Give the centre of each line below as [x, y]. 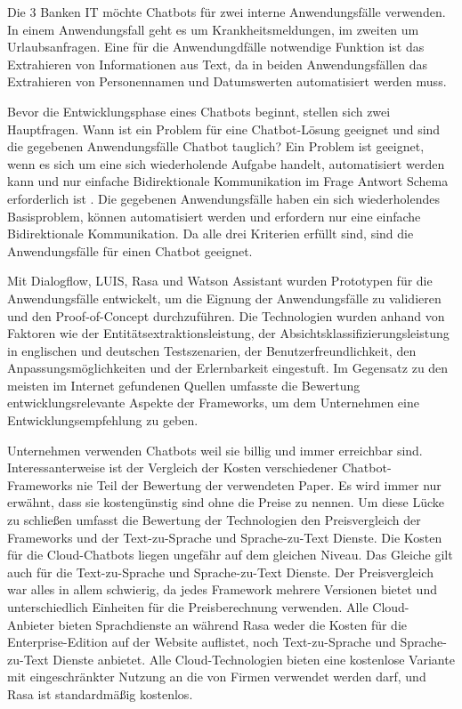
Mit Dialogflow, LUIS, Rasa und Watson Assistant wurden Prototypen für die [220, 281]
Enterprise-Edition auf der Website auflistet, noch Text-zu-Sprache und [202, 642]
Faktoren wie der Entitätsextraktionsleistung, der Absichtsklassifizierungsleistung [228, 333]
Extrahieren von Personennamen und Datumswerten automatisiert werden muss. [227, 81]
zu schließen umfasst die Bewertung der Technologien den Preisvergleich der [214, 520]
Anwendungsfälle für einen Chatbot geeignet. [130, 250]
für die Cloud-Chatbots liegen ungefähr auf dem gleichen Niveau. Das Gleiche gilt [230, 555]
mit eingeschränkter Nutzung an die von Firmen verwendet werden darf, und [217, 677]
